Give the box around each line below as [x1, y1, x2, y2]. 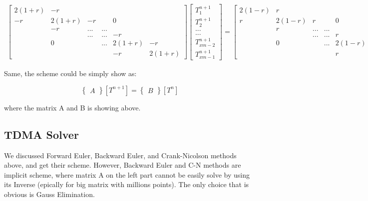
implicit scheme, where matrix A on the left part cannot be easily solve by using [4, 169, 250, 180]
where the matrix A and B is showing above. [4, 102, 141, 112]
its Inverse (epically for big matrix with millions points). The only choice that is [4, 179, 249, 190]
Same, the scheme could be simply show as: [4, 68, 137, 79]
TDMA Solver [4, 126, 79, 142]
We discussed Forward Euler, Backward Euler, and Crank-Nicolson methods [4, 150, 237, 160]
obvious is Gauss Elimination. [4, 189, 95, 199]
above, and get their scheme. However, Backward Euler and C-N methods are [4, 160, 241, 170]
